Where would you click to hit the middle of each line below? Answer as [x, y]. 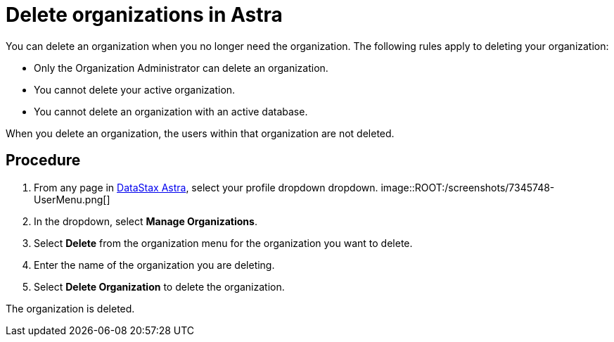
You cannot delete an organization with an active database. [171, 111]
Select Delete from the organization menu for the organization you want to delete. [223, 243]
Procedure [43, 160]
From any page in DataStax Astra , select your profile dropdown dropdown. [206, 187]
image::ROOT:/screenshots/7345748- [468, 187]
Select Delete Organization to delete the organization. [159, 286]
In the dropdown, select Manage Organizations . [146, 221]
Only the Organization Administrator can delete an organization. [181, 68]
